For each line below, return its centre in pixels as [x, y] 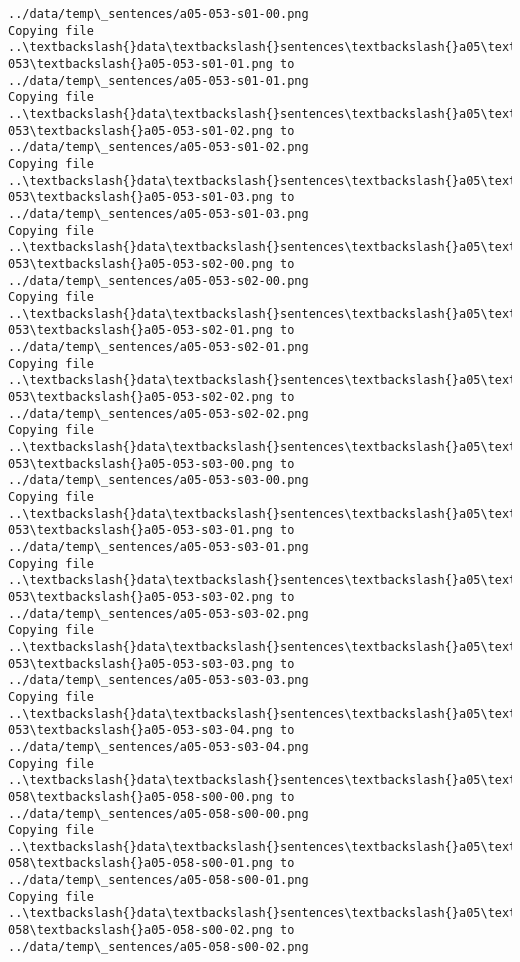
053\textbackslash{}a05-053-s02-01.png [140, 330]
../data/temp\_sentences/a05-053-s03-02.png [158, 613]
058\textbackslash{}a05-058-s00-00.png [140, 796]
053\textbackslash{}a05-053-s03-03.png [140, 663]
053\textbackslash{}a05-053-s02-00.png [140, 263]
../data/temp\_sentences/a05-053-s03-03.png [158, 680]
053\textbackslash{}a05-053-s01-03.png [140, 197]
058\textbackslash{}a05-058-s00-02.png [140, 930]
